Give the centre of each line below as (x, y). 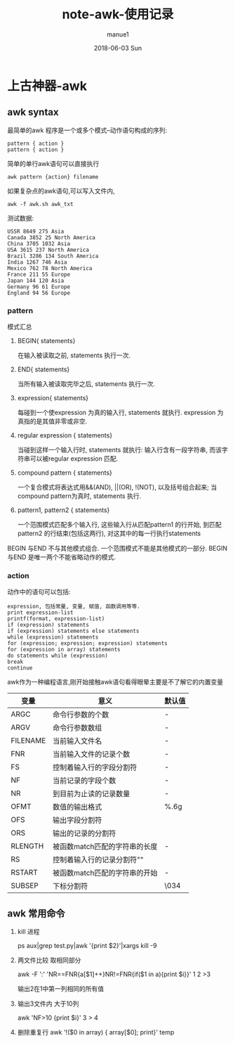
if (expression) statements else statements (73, 631)
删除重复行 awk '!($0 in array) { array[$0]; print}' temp (96, 1032)
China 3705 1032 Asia (39, 243)
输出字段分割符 (77, 820)
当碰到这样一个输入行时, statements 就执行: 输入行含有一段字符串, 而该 (120, 450)
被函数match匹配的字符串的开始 (105, 873)
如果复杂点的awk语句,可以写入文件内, (61, 191)
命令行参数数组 (77, 728)
